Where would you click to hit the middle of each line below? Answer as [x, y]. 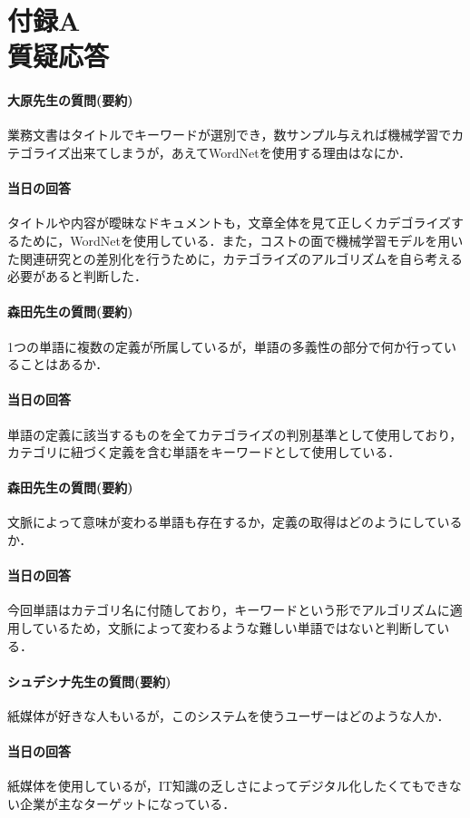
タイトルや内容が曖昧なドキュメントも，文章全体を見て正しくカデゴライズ [230, 223]
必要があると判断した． [77, 276]
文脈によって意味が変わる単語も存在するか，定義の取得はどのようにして [222, 522]
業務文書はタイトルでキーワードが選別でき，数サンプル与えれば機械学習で [230, 135]
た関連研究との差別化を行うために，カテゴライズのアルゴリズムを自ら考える [235, 258]
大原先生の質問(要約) [70, 100]
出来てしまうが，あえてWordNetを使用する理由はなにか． [241, 152]
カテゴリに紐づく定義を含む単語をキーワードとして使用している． [204, 452]
